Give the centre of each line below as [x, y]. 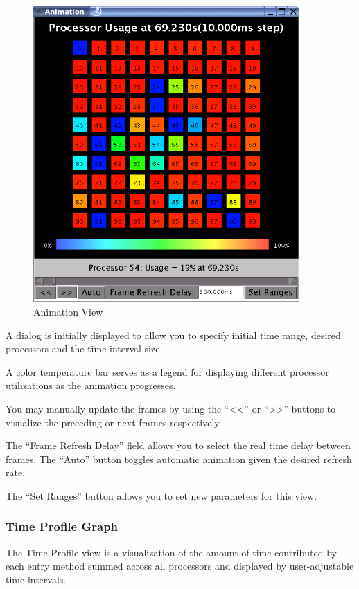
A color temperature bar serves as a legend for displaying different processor [167, 371]
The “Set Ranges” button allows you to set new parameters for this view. [161, 495]
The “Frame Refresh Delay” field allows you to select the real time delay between [178, 445]
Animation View [68, 311]
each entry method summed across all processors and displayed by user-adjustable [180, 566]
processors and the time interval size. [84, 348]
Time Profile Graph [62, 526]
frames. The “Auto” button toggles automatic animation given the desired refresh [179, 459]
